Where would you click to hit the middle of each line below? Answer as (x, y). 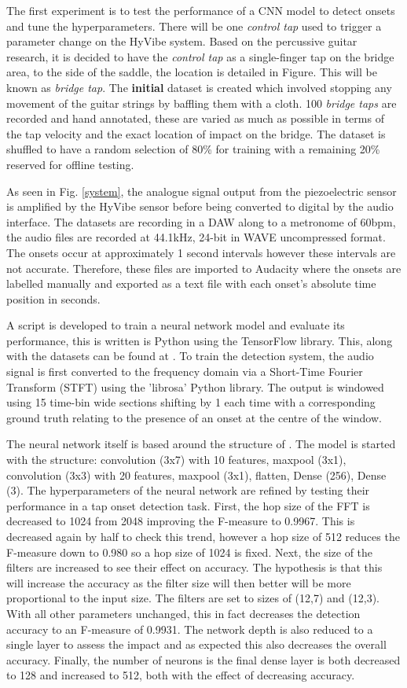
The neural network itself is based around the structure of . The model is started (201, 444)
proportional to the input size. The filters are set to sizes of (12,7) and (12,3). (193, 598)
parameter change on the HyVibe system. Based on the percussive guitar (182, 41)
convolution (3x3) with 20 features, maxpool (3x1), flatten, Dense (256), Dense (196, 475)
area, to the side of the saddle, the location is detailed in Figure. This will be (192, 72)
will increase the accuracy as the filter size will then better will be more (179, 582)
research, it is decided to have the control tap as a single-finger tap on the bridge (200, 56)
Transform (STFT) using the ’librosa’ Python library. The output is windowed (195, 386)
